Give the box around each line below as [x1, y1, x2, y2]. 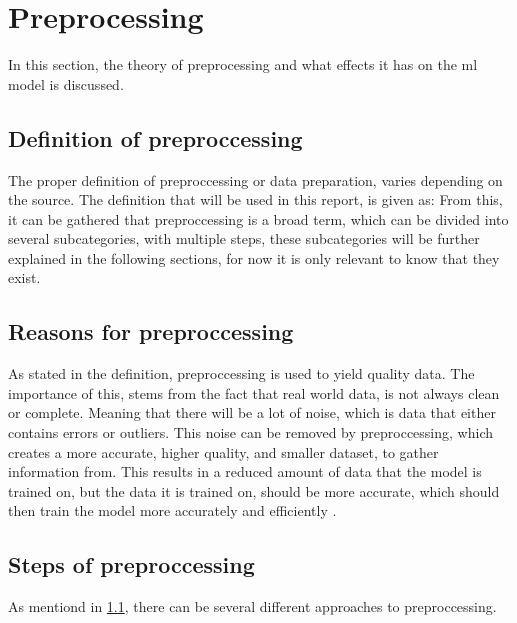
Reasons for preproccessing [8, 316, 294, 347]
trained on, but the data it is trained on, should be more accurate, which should [8, 480, 500, 501]
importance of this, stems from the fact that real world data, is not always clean [8, 382, 500, 403]
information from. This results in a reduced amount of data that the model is [8, 461, 482, 482]
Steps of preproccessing [8, 549, 255, 580]
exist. [8, 267, 41, 288]
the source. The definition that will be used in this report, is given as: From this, [8, 189, 503, 210]
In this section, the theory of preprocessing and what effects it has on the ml [8, 54, 478, 75]
